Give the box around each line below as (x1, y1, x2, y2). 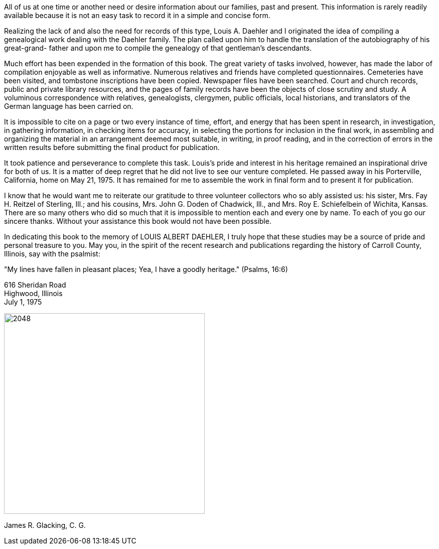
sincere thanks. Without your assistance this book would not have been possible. (4, 217, 271, 225)
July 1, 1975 (4, 298, 42, 306)
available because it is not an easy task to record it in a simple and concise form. (4, 11, 270, 20)
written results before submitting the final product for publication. (4, 143, 220, 152)
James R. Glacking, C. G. (4, 521, 86, 529)
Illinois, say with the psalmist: (4, 249, 100, 258)
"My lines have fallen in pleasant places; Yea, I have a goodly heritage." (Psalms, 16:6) (4, 265, 288, 273)
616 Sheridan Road (4, 281, 66, 289)
